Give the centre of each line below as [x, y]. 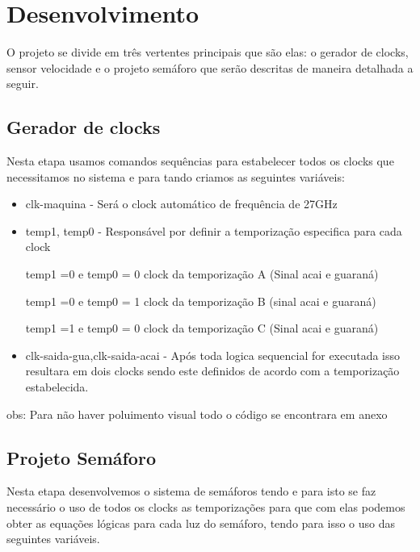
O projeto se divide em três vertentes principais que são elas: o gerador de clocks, [208, 52]
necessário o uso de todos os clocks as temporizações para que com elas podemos [206, 507]
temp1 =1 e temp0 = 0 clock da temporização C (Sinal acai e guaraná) [202, 328]
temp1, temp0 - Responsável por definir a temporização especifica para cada [214, 230]
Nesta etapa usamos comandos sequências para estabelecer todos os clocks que [200, 161]
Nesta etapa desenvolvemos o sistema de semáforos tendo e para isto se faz [191, 491]
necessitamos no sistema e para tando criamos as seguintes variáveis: [176, 176]
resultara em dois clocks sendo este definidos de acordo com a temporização [212, 371]
